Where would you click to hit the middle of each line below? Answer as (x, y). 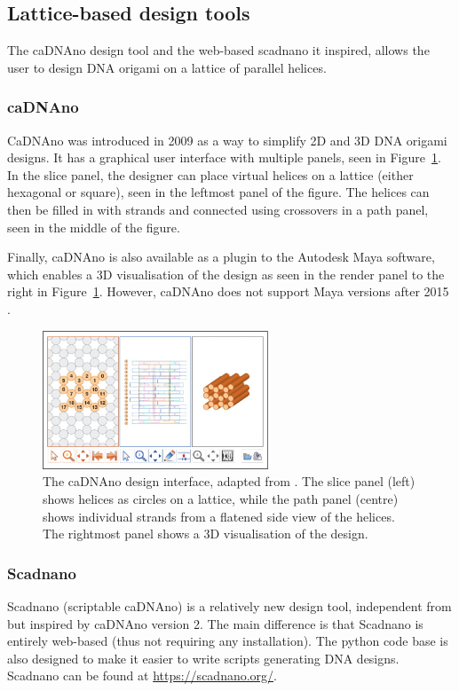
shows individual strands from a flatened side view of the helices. (219, 516)
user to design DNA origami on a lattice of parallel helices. (167, 67)
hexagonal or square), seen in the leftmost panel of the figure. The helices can (218, 192)
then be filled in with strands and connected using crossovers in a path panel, (218, 209)
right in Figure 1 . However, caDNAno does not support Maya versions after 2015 (228, 291)
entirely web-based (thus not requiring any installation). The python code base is (228, 641)
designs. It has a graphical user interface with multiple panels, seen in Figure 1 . (224, 157)
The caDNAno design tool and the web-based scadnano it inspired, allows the (218, 50)
